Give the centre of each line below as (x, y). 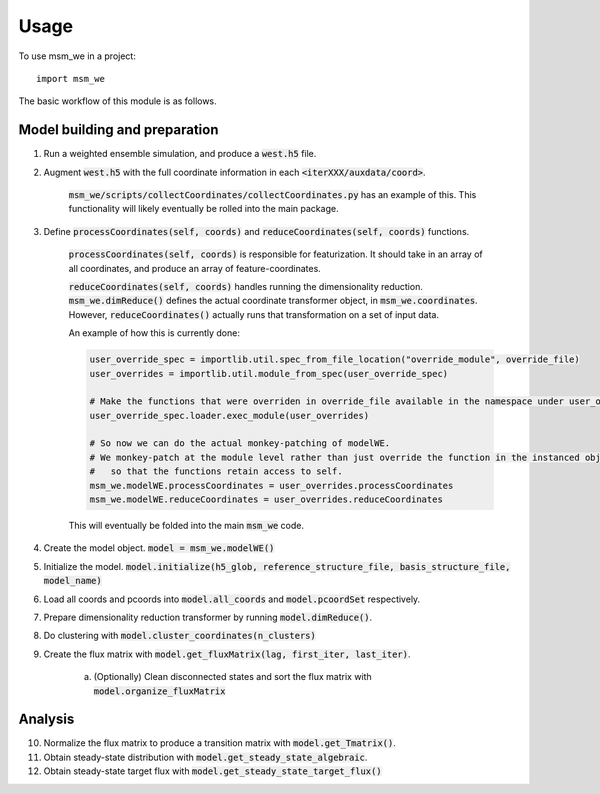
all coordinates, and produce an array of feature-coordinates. (195, 268)
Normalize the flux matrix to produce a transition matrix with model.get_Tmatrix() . (220, 743)
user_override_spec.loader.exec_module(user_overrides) (229, 415)
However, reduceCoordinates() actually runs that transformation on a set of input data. (254, 314)
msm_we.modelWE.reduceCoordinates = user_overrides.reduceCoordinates (266, 499)
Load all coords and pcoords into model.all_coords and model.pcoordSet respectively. (232, 599)
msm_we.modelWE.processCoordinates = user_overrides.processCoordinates (271, 485)
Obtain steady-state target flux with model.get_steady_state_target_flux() (212, 771)
